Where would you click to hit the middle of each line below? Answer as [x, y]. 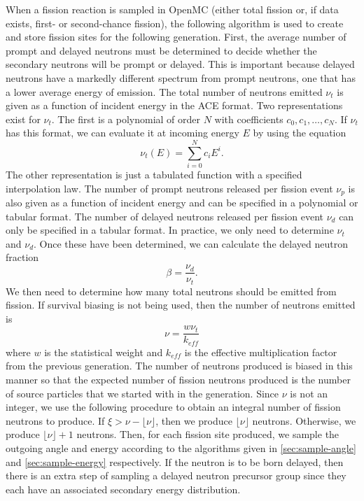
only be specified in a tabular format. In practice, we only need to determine [170, 230]
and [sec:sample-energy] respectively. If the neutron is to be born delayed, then [175, 461]
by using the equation [300, 133]
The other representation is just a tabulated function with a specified [154, 175]
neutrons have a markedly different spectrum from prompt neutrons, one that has [181, 77]
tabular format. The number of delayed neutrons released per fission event [164, 216]
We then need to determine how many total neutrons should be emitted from [171, 291]
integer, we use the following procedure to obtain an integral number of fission [173, 407]
